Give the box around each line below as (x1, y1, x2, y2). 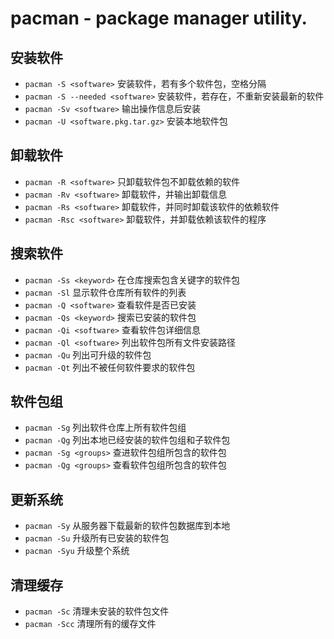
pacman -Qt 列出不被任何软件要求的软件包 (24, 361, 196, 373)
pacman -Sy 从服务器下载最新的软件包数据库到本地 (24, 520, 231, 532)
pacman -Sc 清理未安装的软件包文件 (24, 605, 170, 617)
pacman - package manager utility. (10, 7, 308, 30)
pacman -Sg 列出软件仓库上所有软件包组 (24, 422, 187, 434)
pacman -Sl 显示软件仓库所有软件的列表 (24, 286, 187, 298)
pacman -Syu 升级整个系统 (24, 545, 130, 557)
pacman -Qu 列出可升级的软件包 (24, 348, 152, 361)
